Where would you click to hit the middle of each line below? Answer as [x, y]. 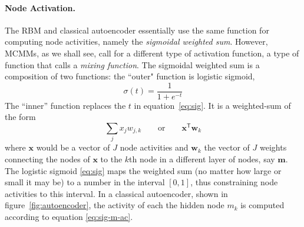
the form [20, 117]
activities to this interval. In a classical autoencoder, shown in [116, 193]
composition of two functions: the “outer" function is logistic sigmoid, [130, 76]
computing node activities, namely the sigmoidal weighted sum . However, [136, 41]
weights [273, 147]
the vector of [227, 147]
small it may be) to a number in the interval [85, 182]
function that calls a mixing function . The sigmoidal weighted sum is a [132, 64]
